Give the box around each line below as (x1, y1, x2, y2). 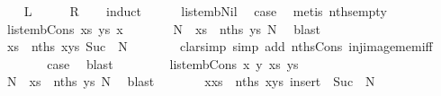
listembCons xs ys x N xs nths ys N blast (6, 19, 320, 38)
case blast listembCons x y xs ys (47, 54, 299, 73)
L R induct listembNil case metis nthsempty (23, 2, 387, 20)
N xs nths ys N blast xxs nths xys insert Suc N (6, 72, 375, 91)
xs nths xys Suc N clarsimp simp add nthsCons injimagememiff (6, 37, 433, 56)
